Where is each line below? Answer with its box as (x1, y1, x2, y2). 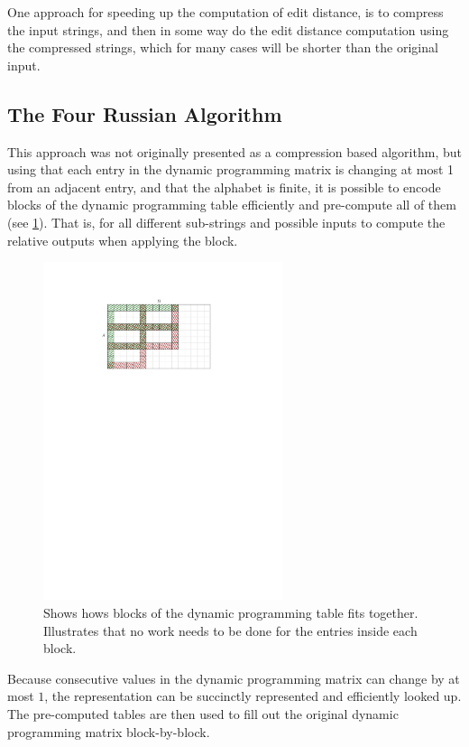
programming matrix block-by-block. (7, 722, 210, 741)
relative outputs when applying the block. (7, 230, 238, 249)
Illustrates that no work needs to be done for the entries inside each (43, 621, 418, 640)
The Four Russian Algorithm (7, 99, 282, 127)
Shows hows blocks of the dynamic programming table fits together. (43, 603, 418, 622)
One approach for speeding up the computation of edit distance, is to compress (7, 3, 444, 21)
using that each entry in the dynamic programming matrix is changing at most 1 (7, 160, 455, 179)
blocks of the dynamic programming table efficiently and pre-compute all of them (7, 195, 456, 214)
